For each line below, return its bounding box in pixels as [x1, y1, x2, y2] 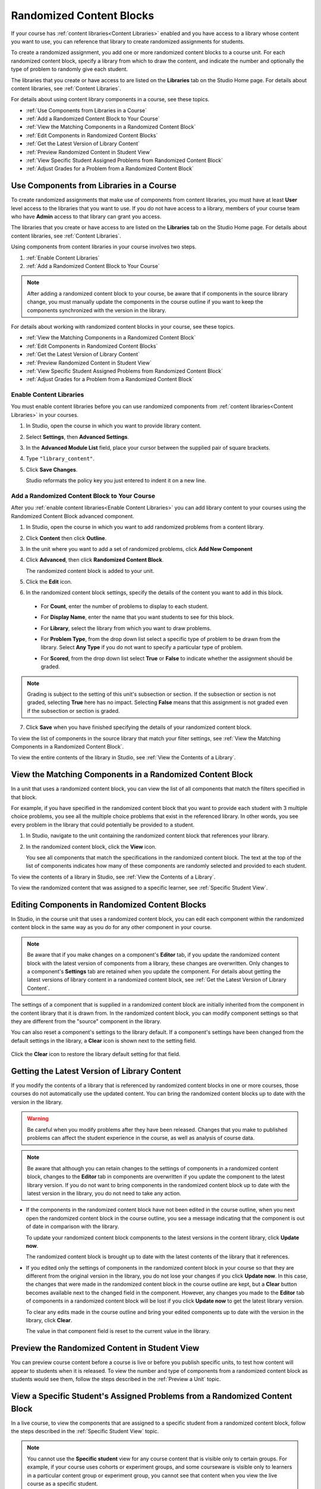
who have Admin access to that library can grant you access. [11, 213, 162, 220]
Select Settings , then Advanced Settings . [26, 433, 130, 440]
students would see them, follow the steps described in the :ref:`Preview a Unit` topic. [11, 1376, 221, 1383]
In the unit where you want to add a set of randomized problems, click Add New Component [26, 545, 253, 552]
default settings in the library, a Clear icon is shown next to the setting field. [11, 1037, 197, 1044]
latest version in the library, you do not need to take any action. [27, 1189, 181, 1197]
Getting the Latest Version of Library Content [11, 1066, 181, 1076]
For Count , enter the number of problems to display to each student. [40, 602, 209, 610]
